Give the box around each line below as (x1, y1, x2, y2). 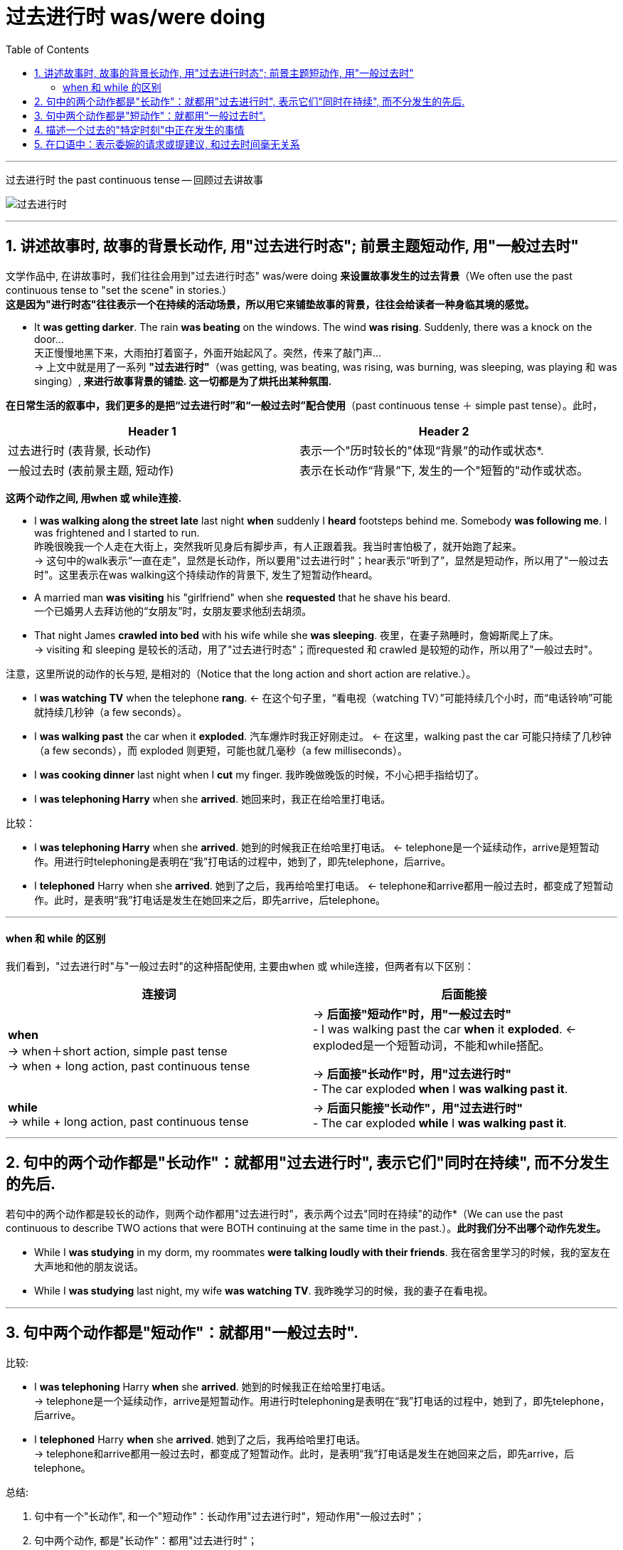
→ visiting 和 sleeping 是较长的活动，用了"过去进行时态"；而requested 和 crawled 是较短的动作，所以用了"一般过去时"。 (34, 643, 599, 655)
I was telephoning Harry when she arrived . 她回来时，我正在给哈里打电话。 (34, 792, 391, 805)
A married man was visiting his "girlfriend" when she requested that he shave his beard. (34, 591, 451, 603)
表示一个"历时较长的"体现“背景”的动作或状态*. (299, 443, 544, 458)
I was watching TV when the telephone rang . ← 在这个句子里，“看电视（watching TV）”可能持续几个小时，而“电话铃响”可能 (34, 691, 613, 704)
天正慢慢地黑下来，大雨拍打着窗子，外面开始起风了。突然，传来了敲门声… (34, 346, 382, 359)
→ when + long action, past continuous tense (8, 1058, 250, 1073)
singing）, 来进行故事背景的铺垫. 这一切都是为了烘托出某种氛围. (34, 374, 332, 387)
